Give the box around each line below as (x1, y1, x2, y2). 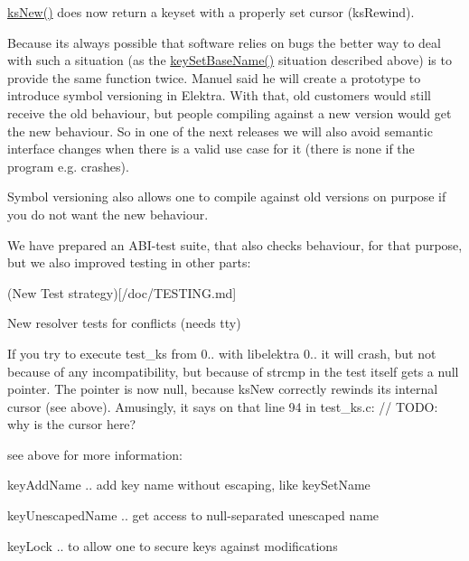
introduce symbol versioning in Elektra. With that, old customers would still (7, 86, 431, 105)
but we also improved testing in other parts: (7, 253, 251, 272)
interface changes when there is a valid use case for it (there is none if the (7, 139, 415, 158)
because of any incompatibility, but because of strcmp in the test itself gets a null (7, 361, 459, 380)
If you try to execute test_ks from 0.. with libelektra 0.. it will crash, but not (7, 343, 436, 362)
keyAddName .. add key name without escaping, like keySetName (7, 475, 371, 494)
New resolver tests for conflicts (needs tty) (7, 313, 241, 332)
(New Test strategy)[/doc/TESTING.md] (7, 283, 237, 302)
